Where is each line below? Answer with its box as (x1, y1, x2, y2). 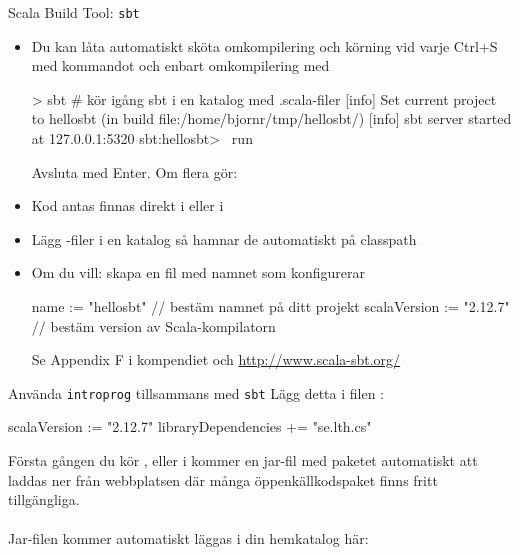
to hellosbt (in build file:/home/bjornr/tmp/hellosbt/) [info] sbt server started (31, 108, 512, 129)
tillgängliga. (8, 489, 80, 510)
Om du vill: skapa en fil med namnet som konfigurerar (31, 262, 365, 283)
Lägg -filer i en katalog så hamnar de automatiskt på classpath (31, 228, 417, 249)
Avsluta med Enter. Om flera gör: (31, 161, 238, 182)
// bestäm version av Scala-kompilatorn (31, 315, 276, 336)
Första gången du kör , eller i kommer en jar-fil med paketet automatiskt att (8, 450, 478, 471)
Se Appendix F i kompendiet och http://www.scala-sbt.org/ (31, 349, 401, 370)
